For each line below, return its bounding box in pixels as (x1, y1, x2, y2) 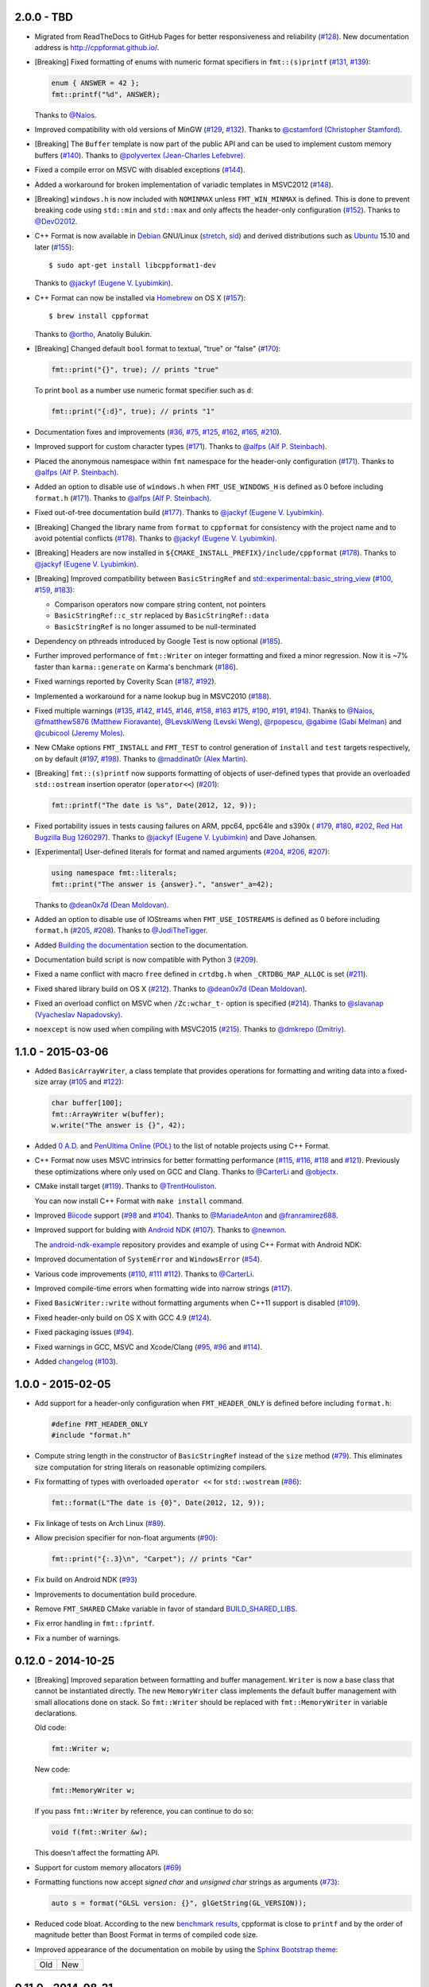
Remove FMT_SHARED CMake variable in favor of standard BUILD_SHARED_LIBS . (34, 1604, 298, 1613)
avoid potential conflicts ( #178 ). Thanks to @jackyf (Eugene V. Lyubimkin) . (34, 533, 278, 543)
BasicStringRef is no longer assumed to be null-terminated (54, 622, 257, 631)
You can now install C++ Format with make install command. (34, 1196, 244, 1206)
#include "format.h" (51, 1431, 131, 1440)
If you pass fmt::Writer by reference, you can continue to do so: (34, 1807, 254, 1816)
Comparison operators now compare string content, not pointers (54, 599, 266, 609)
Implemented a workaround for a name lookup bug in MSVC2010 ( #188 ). (34, 691, 272, 701)
